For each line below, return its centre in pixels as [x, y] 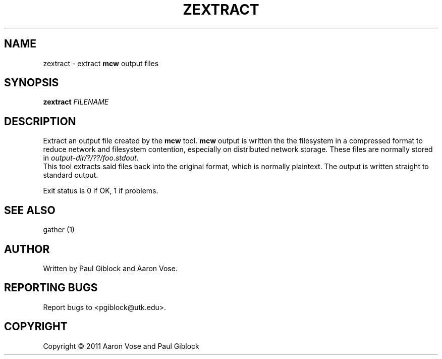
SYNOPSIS [32, 83]
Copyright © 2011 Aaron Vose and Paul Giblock [121, 346]
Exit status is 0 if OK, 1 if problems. [101, 191]
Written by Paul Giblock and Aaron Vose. [110, 268]
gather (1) [59, 230]
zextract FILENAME [76, 102]
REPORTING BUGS [51, 288]
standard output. [71, 175]
